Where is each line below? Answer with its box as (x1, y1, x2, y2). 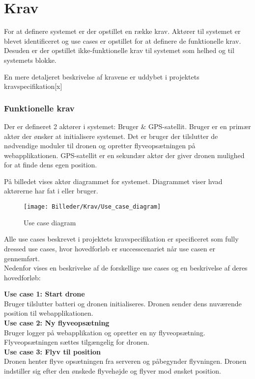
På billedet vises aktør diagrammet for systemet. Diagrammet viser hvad (4, 176, 223, 186)
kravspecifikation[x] (4, 81, 62, 91)
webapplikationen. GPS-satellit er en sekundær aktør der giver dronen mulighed (4, 150, 245, 160)
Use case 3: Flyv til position (4, 346, 101, 356)
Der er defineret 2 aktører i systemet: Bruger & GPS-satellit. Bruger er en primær (4, 121, 251, 131)
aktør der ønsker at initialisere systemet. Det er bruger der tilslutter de (4, 131, 218, 141)
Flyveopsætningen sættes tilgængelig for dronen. (4, 337, 149, 347)
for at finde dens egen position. (4, 160, 97, 170)
